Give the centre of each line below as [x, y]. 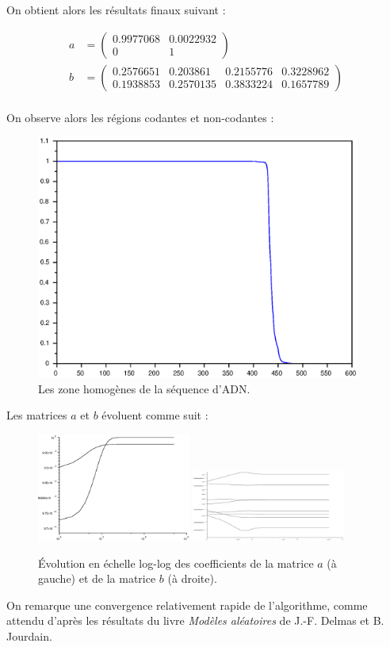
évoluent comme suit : [155, 415]
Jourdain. [29, 636]
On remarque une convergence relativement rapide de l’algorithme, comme [187, 605]
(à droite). [192, 578]
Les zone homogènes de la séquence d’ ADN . [144, 388]
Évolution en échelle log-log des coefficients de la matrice [176, 563]
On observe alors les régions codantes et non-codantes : [140, 117]
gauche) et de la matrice [97, 578]
